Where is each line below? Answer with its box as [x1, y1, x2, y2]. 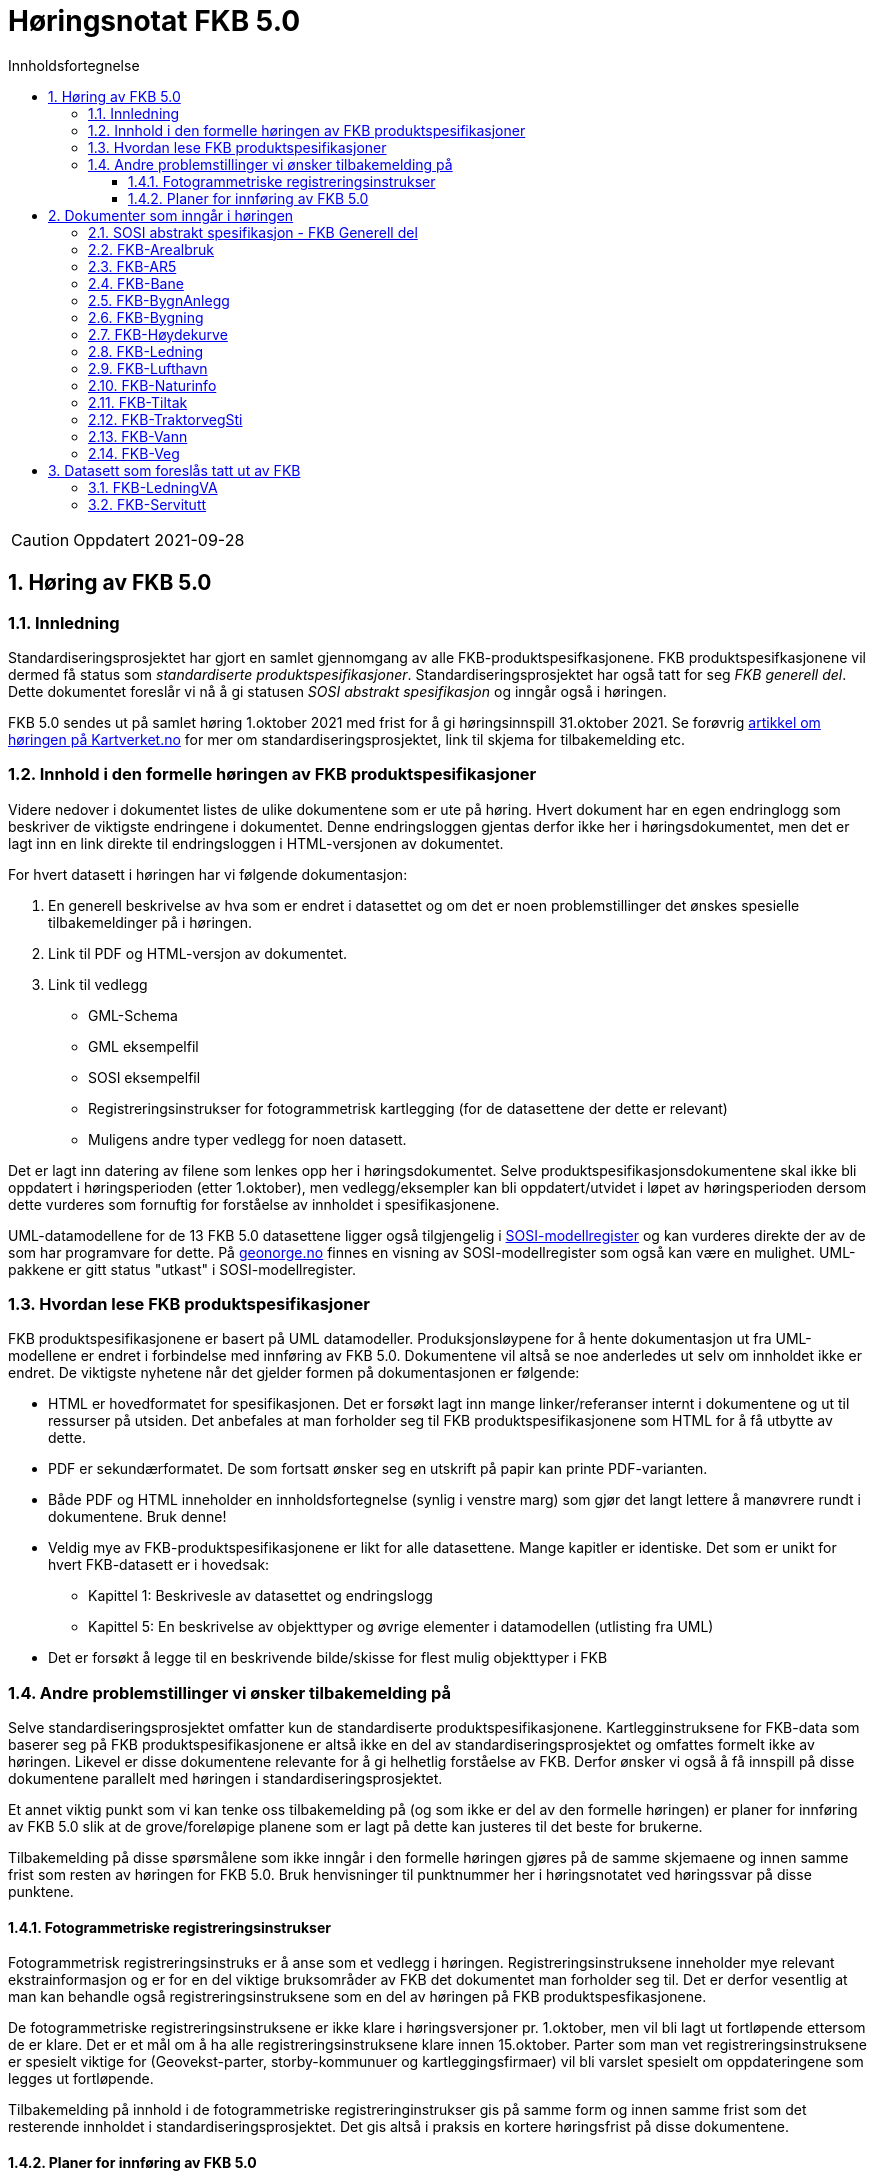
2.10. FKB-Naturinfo [88, 376, 217, 394]
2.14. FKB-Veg [88, 444, 180, 462]
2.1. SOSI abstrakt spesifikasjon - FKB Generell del [88, 223, 418, 241]
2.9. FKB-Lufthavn [88, 359, 208, 377]
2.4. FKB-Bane [88, 274, 184, 292]
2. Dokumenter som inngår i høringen [48, 206, 294, 224]
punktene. [8, 1883, 74, 1901]
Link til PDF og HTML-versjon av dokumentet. [48, 944, 348, 962]
